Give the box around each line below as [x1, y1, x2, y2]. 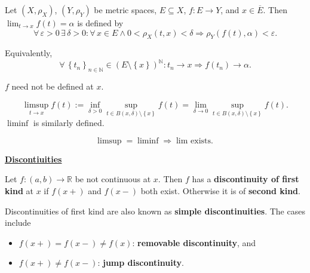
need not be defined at [11, 80, 94, 93]
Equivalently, [5, 47, 53, 59]
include [5, 216, 31, 229]
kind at [5, 184, 33, 197]
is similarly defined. [33, 116, 105, 129]
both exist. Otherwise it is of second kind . [140, 184, 300, 197]
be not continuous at [75, 173, 151, 185]
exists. [191, 136, 213, 145]
